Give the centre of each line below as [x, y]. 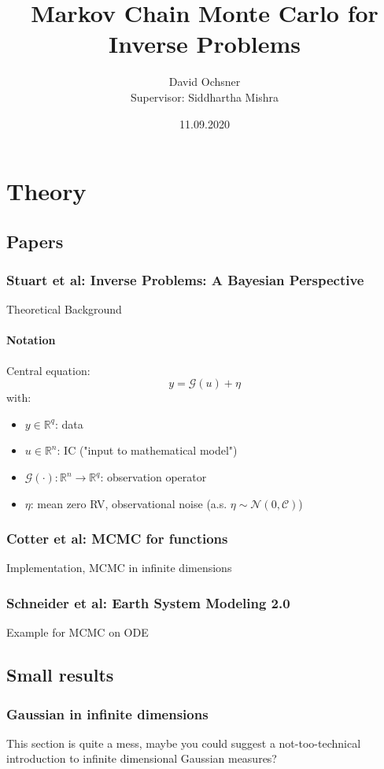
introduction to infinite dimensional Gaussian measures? [142, 758]
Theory [46, 191]
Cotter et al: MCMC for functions [117, 539]
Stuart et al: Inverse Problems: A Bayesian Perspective [185, 279]
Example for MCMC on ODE [78, 632]
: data [69, 424]
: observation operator [153, 477]
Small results [60, 675]
